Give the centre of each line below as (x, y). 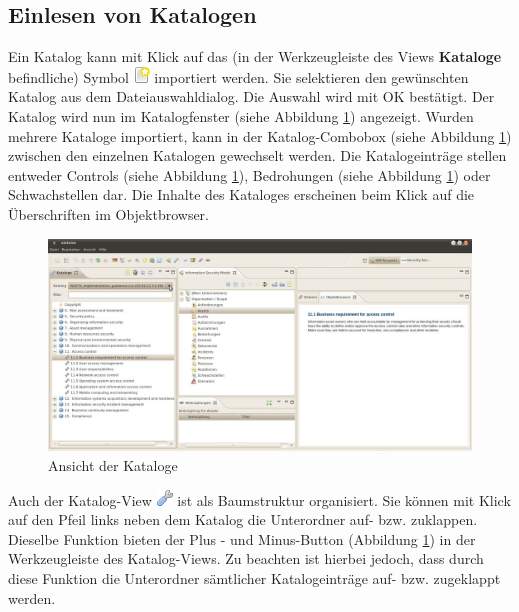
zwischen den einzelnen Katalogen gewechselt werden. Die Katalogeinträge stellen (257, 155)
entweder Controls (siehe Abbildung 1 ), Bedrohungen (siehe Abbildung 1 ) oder (249, 174)
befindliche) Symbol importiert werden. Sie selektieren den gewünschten (238, 76)
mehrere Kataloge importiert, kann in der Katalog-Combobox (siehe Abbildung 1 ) (260, 135)
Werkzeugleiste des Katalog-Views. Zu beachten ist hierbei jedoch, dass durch (246, 558)
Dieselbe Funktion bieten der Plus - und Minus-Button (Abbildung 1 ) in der (242, 538)
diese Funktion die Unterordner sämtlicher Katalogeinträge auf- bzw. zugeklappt (254, 577)
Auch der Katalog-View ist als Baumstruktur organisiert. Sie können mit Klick (259, 499)
